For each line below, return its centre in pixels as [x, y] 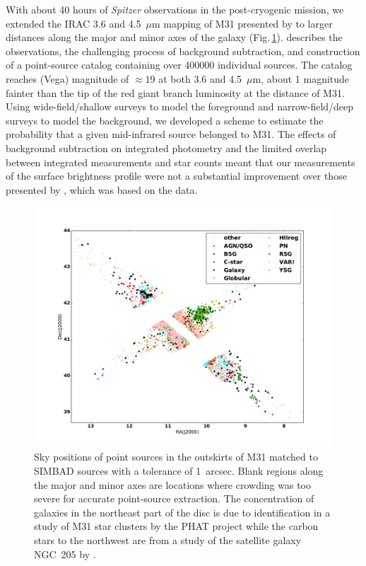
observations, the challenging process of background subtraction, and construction [183, 51]
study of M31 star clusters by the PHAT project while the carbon [176, 526]
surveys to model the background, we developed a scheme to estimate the [165, 120]
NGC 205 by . [65, 554]
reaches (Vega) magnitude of [67, 78]
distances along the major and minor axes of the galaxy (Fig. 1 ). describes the [174, 37]
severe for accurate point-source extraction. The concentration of [174, 498]
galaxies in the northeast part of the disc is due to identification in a [182, 512]
